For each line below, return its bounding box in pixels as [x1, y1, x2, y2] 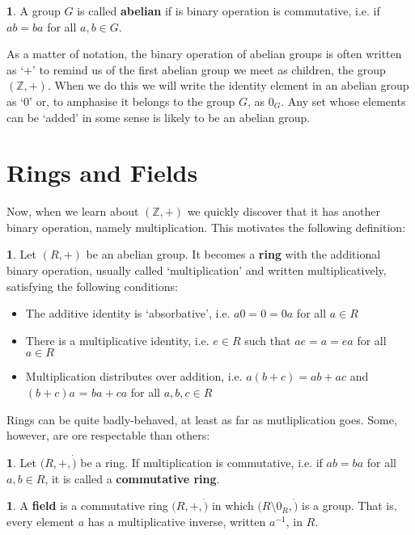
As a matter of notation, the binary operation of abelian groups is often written [6, 45, 402, 62]
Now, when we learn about [6, 203, 139, 220]
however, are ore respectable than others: [6, 427, 210, 444]
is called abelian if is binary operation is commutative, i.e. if [77, 2, 380, 19]
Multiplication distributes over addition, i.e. [25, 368, 243, 385]
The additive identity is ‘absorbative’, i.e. [25, 305, 231, 322]
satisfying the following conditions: [6, 277, 178, 294]
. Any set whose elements [281, 92, 406, 109]
